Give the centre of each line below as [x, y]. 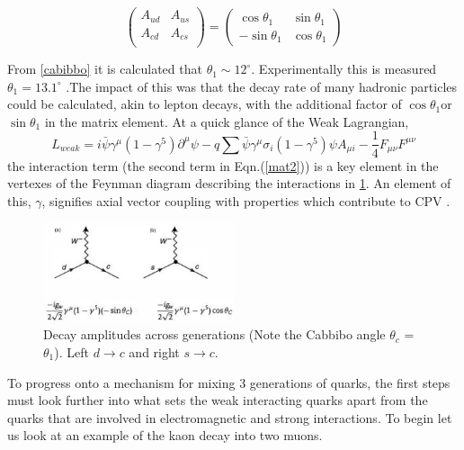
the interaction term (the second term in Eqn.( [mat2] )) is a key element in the [223, 165]
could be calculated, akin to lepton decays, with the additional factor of [205, 104]
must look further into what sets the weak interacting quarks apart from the [218, 400]
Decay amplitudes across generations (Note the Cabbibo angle [214, 334]
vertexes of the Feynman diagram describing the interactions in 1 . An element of [229, 183]
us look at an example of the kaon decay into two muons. [165, 435]
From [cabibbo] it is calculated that [105, 69]
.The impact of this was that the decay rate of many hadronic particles [262, 86]
